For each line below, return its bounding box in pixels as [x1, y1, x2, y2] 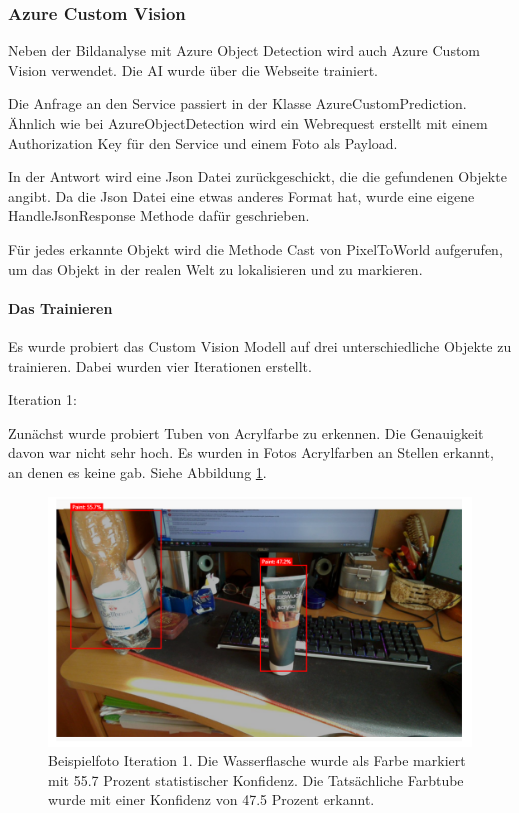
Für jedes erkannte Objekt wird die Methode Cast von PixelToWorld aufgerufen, [8, 238, 503, 259]
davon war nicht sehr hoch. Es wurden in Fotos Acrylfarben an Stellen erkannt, [8, 442, 494, 463]
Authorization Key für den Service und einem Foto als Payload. [8, 132, 398, 153]
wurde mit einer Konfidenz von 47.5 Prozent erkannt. [48, 789, 375, 810]
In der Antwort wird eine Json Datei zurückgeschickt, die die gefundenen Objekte [8, 166, 507, 187]
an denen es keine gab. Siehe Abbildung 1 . [8, 461, 267, 482]
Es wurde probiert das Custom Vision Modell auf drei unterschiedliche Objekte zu [8, 335, 512, 356]
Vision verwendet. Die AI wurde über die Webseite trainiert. [8, 59, 378, 80]
